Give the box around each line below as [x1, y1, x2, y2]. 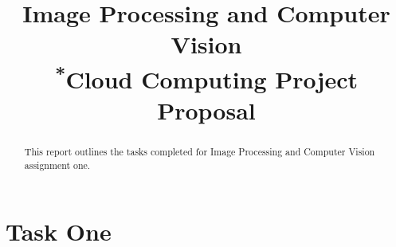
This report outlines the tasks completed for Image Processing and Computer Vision [24, 145, 375, 159]
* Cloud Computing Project [54, 59, 359, 95]
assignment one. [24, 158, 91, 171]
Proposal [157, 94, 256, 127]
